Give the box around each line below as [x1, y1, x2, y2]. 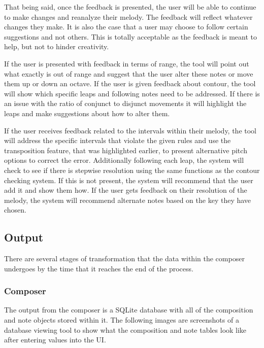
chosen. [4, 204, 27, 215]
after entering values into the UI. [4, 334, 106, 345]
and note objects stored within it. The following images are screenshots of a [4, 315, 239, 325]
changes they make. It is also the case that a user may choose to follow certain [4, 21, 248, 32]
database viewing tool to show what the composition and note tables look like [4, 324, 247, 335]
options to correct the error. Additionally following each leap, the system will [4, 155, 244, 165]
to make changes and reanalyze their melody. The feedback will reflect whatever [4, 11, 253, 22]
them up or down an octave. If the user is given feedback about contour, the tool [4, 78, 256, 89]
